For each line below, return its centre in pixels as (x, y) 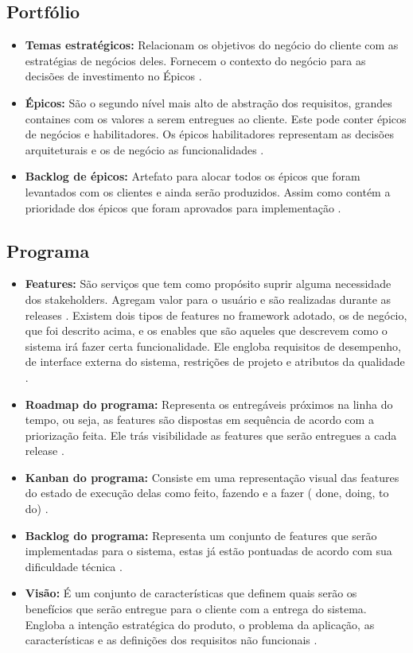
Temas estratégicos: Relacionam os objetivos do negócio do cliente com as (212, 45)
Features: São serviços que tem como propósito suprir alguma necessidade (208, 284)
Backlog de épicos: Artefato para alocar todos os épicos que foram (193, 176)
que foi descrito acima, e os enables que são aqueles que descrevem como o (206, 330)
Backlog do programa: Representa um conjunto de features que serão (201, 535)
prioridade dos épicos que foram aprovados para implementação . (183, 207)
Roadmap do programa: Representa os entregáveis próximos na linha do (209, 404)
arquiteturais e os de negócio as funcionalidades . (144, 149)
